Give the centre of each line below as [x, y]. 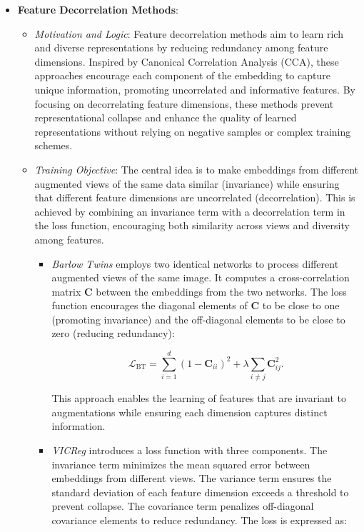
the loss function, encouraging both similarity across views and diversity [192, 225]
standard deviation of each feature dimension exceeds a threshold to [200, 492]
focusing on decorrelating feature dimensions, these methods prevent [184, 103]
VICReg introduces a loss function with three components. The [189, 450]
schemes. [54, 145]
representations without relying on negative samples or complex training [193, 131]
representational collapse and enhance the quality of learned [166, 117]
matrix [66, 291]
